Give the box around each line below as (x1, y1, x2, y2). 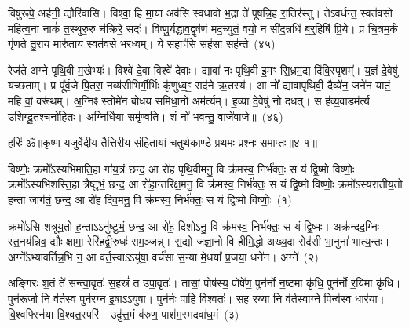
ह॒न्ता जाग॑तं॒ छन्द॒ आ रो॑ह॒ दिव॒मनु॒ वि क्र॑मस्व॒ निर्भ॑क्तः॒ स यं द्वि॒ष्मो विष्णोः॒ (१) (8, 191, 292, 207)
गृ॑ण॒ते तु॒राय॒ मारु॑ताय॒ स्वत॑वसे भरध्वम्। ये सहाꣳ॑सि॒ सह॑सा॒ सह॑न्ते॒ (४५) (8, 35, 276, 52)
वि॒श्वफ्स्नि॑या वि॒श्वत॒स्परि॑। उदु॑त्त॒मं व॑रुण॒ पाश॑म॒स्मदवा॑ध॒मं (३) (8, 305, 239, 322)
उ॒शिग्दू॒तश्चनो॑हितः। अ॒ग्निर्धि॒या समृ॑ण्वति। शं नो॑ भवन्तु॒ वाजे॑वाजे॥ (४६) (8, 108, 283, 124)
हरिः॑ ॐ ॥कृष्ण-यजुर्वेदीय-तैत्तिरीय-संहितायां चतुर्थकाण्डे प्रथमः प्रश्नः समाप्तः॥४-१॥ (8, 134, 318, 151)
